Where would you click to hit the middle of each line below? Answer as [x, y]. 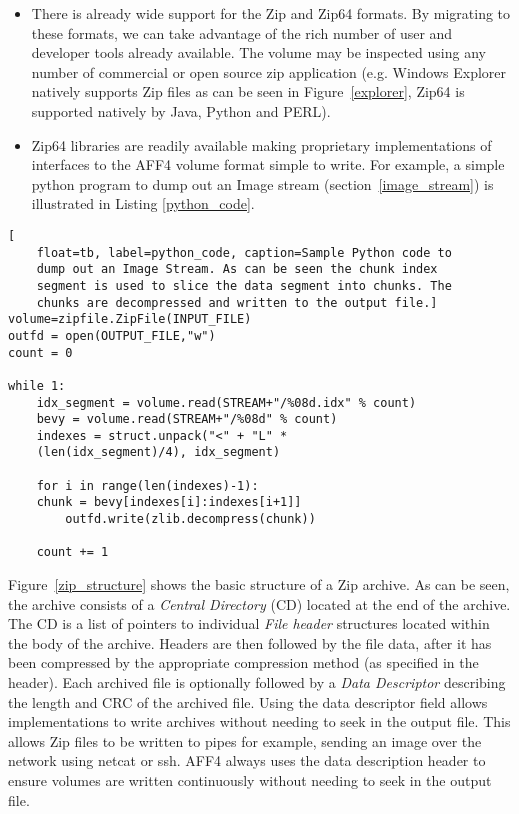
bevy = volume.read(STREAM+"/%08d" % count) [187, 419]
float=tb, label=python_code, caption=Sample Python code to [244, 252]
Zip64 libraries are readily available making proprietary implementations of [261, 144]
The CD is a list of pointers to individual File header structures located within [249, 623]
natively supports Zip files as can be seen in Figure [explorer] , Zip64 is [248, 91]
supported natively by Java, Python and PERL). [181, 110]
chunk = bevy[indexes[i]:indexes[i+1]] [169, 502]
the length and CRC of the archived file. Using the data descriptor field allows [248, 701]
